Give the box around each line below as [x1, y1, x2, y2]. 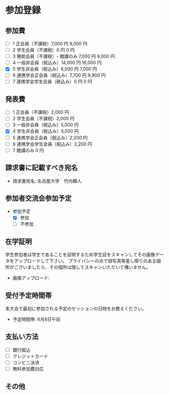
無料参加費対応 [12, 366, 44, 372]
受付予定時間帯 [5, 291, 52, 300]
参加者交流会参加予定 [5, 194, 72, 203]
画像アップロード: [12, 275, 49, 281]
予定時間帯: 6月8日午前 [12, 316, 61, 322]
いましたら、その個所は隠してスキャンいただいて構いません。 [22, 264, 151, 270]
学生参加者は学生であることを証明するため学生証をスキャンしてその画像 [5, 252, 155, 258]
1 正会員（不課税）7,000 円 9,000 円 [12, 41, 88, 46]
